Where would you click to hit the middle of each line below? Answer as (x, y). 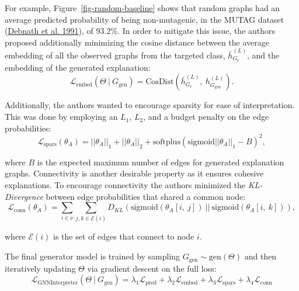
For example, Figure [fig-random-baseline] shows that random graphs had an (142, 8)
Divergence (24, 196)
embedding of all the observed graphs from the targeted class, (115, 55)
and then (260, 256)
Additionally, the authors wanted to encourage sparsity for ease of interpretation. (150, 105)
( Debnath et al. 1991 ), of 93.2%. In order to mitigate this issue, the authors (140, 31)
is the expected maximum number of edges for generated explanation (161, 162)
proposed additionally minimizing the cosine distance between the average (137, 42)
